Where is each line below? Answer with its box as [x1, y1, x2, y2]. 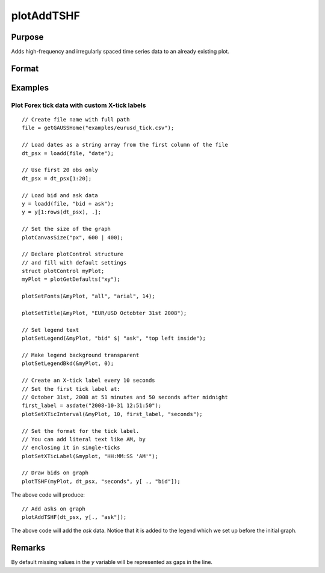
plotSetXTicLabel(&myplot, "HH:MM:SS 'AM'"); [22, 453, 159, 459]
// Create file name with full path [22, 116, 130, 123]
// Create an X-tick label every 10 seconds [22, 377, 156, 384]
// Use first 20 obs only [22, 167, 99, 174]
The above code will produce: [11, 491, 85, 498]
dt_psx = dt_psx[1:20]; [22, 175, 92, 182]
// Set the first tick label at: [22, 385, 120, 392]
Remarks [11, 543, 46, 553]
